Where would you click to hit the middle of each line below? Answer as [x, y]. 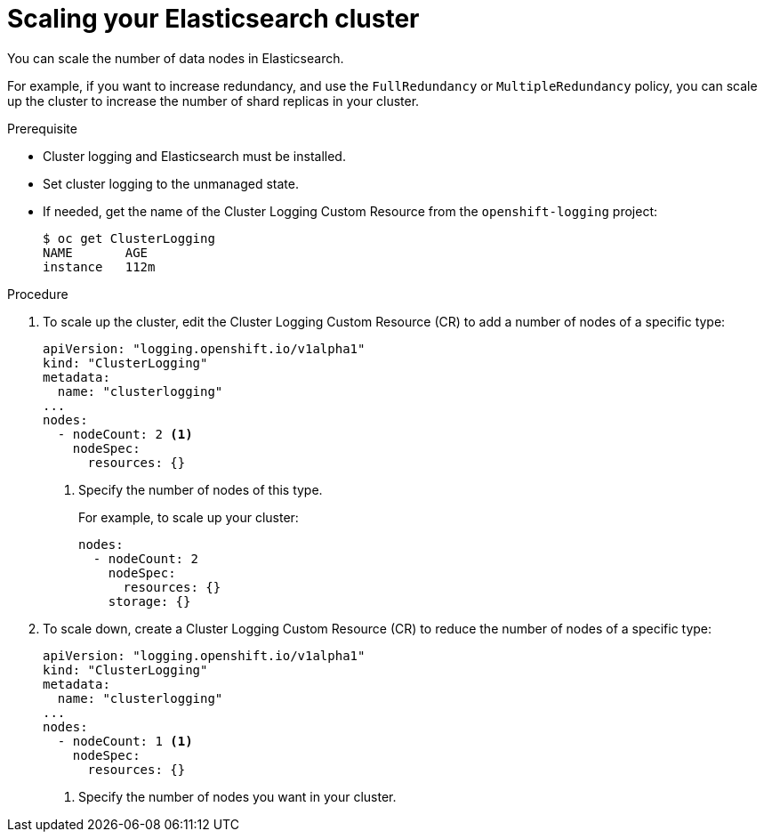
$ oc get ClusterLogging [129, 238]
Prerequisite [42, 128]
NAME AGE [96, 252]
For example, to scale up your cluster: [189, 517]
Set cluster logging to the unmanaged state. [171, 183]
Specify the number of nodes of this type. [201, 489]
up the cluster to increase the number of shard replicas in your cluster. [213, 101]
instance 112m [99, 266]
